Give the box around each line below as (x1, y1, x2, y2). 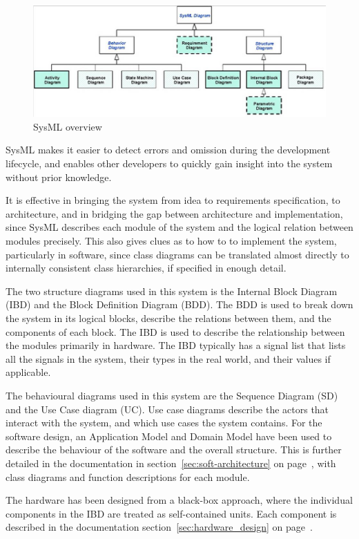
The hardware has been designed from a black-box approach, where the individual (6, 493, 353, 507)
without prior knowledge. (6, 169, 112, 184)
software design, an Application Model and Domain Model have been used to (6, 428, 332, 443)
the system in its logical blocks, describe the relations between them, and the (6, 310, 331, 325)
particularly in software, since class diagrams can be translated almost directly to (6, 247, 349, 261)
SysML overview (33, 119, 102, 133)
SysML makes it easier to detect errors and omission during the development (6, 142, 331, 157)
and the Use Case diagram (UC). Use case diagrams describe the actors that (6, 401, 329, 416)
